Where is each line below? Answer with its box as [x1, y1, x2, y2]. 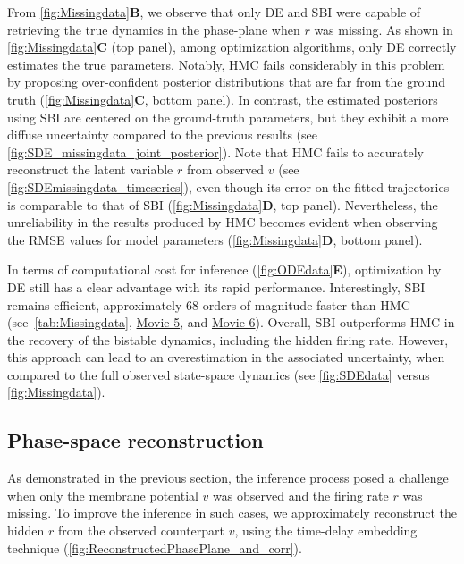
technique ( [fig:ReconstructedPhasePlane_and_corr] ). [7, 538, 302, 557]
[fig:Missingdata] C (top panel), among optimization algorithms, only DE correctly [7, 38, 457, 56]
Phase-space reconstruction [7, 426, 264, 454]
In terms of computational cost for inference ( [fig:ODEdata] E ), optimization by [7, 260, 442, 279]
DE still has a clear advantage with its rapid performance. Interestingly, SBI [7, 277, 426, 296]
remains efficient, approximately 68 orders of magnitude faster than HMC [7, 295, 410, 314]
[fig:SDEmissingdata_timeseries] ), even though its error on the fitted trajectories [7, 177, 450, 196]
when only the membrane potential [7, 485, 198, 504]
